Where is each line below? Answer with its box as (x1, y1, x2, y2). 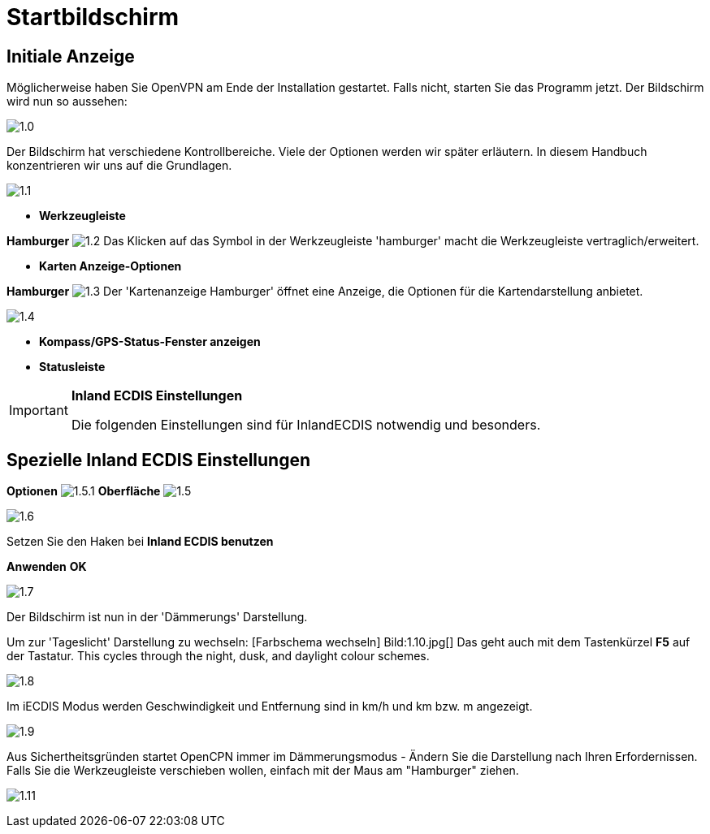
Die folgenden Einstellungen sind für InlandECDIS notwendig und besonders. (71, 417, 541, 434)
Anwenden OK (6, 560, 87, 574)
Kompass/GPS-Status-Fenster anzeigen (39, 335, 261, 349)
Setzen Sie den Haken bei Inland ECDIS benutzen (6, 534, 274, 549)
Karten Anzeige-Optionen (39, 259, 182, 274)
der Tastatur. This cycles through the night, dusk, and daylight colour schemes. (6, 649, 430, 663)
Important (9, 402, 68, 419)
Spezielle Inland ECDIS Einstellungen (6, 449, 311, 470)
